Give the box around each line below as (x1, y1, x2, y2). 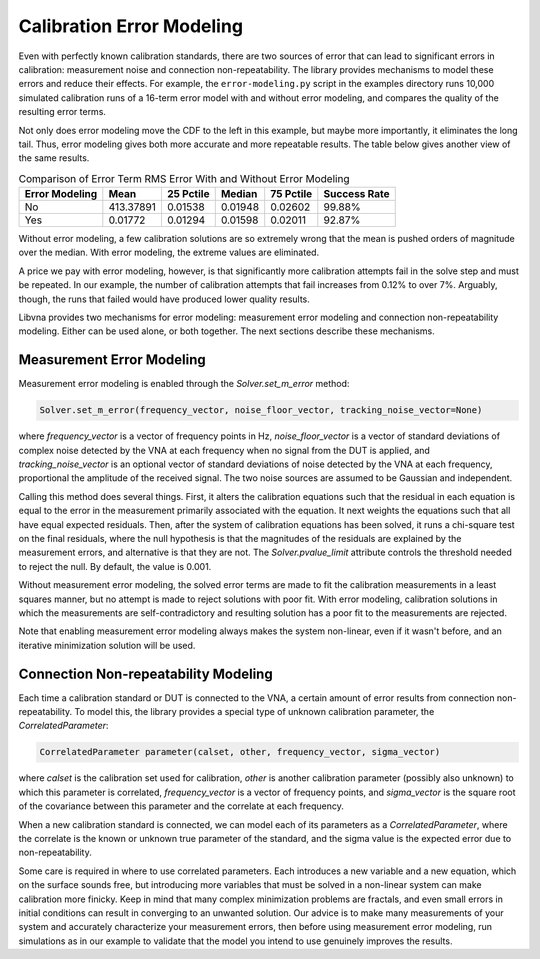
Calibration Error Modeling (18, 15, 244, 37)
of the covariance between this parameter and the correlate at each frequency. (18, 800, 344, 812)
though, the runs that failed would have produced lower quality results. (18, 293, 310, 305)
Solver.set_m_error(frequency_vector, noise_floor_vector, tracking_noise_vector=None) (39, 405, 483, 416)
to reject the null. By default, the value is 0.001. (18, 560, 212, 572)
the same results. (18, 152, 90, 164)
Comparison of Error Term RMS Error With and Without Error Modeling (18, 171, 350, 185)
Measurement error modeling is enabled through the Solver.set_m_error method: (18, 378, 350, 390)
